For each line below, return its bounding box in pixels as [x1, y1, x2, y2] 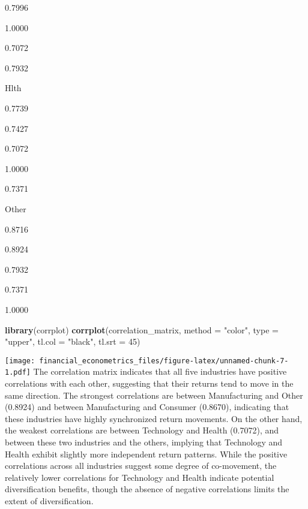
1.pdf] [5, 368, 31, 377]
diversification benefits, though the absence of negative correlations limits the [5, 483, 289, 495]
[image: [5, 356, 35, 365]
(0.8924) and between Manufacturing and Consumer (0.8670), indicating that [5, 400, 289, 413]
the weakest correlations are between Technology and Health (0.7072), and [5, 424, 279, 436]
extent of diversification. [5, 494, 94, 507]
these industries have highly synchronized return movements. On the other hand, [5, 412, 303, 424]
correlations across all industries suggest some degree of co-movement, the [5, 459, 277, 472]
